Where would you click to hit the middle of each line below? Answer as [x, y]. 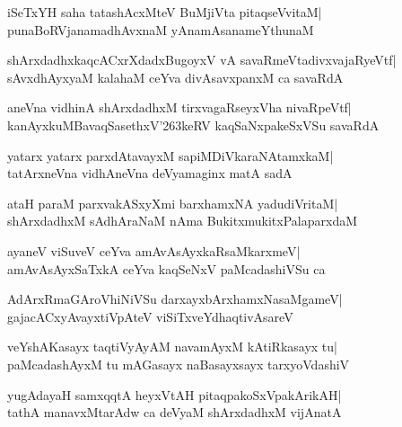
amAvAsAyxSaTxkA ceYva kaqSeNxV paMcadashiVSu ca [166, 268]
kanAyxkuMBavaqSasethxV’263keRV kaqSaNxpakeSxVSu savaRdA [193, 125]
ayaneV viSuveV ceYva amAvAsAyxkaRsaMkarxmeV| [154, 250]
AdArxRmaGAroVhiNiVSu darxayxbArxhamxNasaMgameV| [175, 299]
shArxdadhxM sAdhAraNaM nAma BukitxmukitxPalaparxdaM [183, 221]
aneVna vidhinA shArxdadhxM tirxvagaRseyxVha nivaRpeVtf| [179, 107]
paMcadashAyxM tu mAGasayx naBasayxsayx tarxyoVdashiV [179, 364]
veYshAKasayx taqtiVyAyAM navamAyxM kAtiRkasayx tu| [172, 347]
